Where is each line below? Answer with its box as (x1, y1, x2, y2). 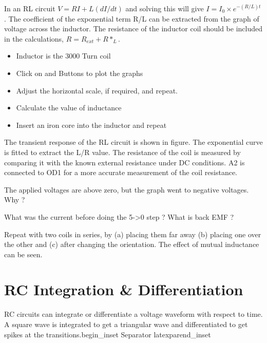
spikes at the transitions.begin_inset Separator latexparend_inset (4, 329, 211, 339)
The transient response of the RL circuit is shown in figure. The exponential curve (4, 137, 263, 147)
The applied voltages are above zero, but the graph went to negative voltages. (4, 184, 249, 195)
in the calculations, (4, 33, 64, 44)
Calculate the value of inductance (16, 102, 122, 113)
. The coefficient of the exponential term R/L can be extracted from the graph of (4, 13, 259, 24)
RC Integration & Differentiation (4, 279, 243, 300)
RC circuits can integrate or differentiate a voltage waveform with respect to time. (4, 309, 263, 319)
